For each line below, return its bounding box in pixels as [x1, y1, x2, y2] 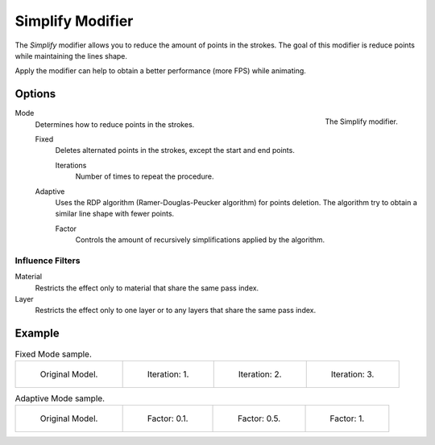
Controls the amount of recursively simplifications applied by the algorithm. [75, 235, 325, 245]
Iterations [55, 160, 87, 170]
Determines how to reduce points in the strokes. [35, 119, 195, 129]
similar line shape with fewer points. [55, 209, 175, 219]
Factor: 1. [329, 413, 365, 424]
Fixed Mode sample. [14, 348, 93, 360]
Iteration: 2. [238, 369, 282, 380]
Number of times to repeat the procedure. [75, 171, 214, 181]
